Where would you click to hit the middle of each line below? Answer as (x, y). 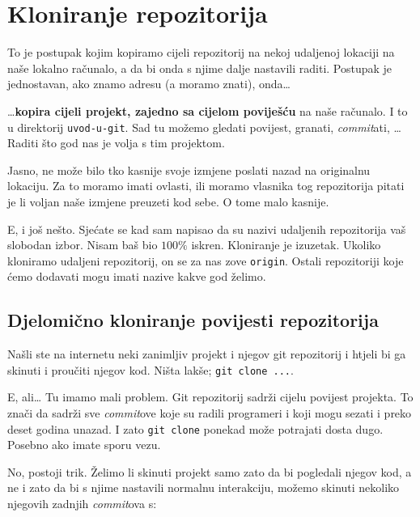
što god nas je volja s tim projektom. (133, 143)
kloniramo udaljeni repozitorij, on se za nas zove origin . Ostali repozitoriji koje (206, 260)
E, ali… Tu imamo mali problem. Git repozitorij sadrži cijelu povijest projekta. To (210, 397)
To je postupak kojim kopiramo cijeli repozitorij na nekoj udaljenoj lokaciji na (201, 52)
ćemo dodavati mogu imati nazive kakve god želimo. (137, 276)
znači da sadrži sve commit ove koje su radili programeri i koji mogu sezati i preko (210, 413)
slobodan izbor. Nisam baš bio (83, 245)
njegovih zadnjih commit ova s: (82, 504)
